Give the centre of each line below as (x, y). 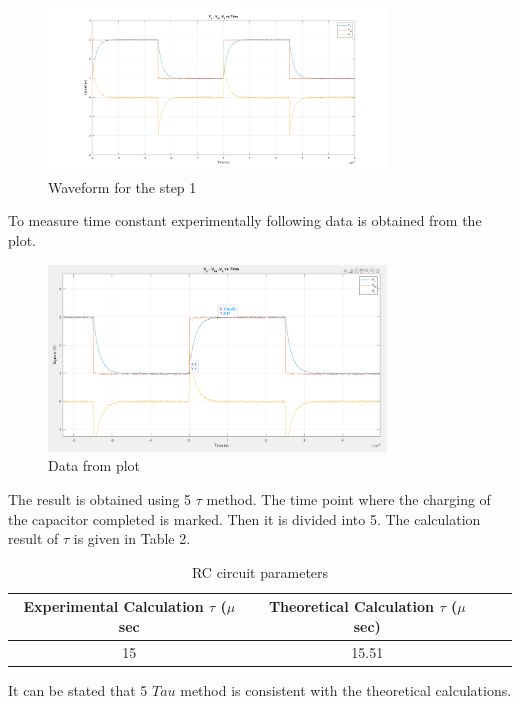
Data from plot (94, 465)
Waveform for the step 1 (122, 186)
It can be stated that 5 (78, 689)
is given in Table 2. (132, 538)
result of (33, 538)
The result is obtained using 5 (100, 498)
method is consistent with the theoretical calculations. (346, 689)
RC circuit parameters (260, 571)
